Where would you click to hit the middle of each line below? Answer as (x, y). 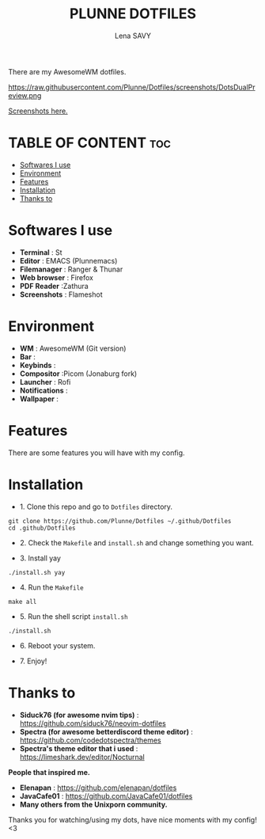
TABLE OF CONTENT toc (90, 143)
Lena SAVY (133, 36)
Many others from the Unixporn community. (93, 804)
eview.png (25, 95)
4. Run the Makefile (52, 587)
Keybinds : (38, 365)
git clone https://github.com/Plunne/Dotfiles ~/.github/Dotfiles (120, 521)
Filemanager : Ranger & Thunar (71, 269)
